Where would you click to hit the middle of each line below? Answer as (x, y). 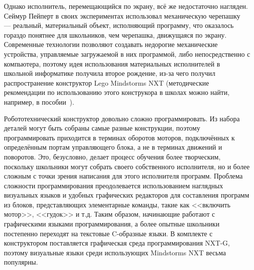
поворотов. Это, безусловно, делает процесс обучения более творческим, (112, 156)
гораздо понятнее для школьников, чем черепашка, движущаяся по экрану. (115, 34)
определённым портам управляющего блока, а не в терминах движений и (113, 147)
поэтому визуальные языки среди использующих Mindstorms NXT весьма (115, 252)
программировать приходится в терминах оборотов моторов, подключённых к (119, 137)
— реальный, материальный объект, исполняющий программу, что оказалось (119, 25)
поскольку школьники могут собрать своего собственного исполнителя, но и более (127, 166)
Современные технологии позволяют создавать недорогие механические (111, 44)
